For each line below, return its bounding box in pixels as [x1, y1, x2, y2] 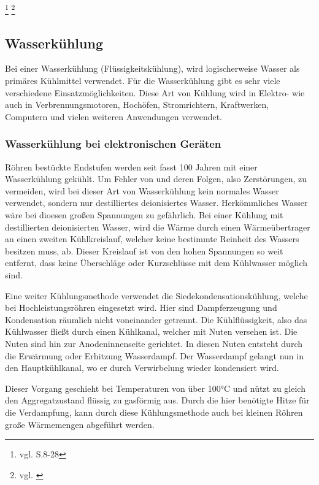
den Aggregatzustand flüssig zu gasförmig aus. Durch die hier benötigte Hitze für [5, 394, 310, 407]
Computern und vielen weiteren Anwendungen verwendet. [5, 110, 223, 123]
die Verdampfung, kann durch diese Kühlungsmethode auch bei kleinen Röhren [5, 405, 303, 418]
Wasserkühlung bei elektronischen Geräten [5, 136, 221, 151]
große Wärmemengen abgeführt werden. [5, 418, 155, 430]
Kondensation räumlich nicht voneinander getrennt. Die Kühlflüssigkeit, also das [5, 313, 307, 326]
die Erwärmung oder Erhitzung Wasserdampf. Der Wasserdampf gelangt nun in [5, 349, 304, 362]
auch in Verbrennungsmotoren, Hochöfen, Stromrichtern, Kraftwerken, [5, 98, 269, 111]
